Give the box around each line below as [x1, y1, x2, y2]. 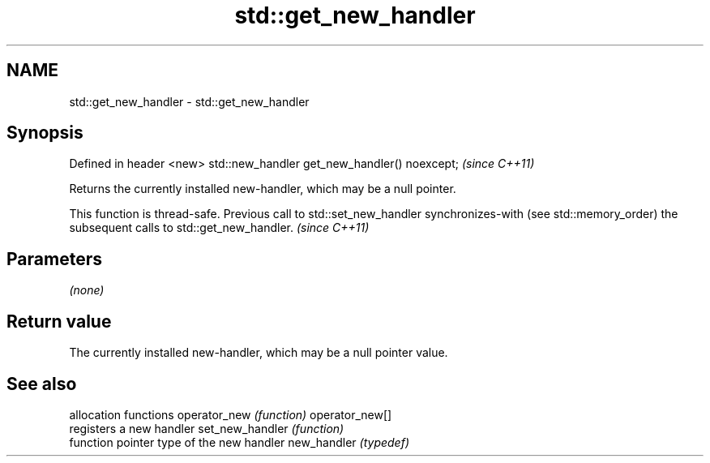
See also [6, 373, 77, 394]
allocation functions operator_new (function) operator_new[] [69, 407, 392, 422]
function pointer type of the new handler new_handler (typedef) [69, 435, 410, 449]
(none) [69, 283, 105, 298]
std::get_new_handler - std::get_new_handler [69, 94, 310, 109]
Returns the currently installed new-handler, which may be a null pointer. [69, 182, 456, 196]
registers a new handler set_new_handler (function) [69, 421, 344, 435]
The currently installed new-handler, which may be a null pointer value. [69, 345, 448, 360]
